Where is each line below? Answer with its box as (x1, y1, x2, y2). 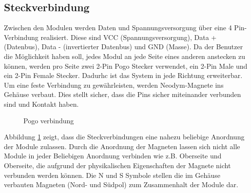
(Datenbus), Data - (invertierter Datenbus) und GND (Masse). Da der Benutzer (4, 41, 243, 52)
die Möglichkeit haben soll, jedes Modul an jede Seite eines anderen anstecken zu (4, 51, 245, 61)
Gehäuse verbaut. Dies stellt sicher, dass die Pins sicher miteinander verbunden (4, 89, 241, 99)
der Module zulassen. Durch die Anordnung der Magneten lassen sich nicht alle (4, 141, 240, 151)
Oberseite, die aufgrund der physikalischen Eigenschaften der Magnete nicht (4, 160, 231, 170)
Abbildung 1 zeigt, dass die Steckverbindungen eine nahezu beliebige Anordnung (4, 132, 245, 142)
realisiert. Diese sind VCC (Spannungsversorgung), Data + (40, 32, 217, 42)
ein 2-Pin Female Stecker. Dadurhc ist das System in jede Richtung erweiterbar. (4, 70, 243, 80)
